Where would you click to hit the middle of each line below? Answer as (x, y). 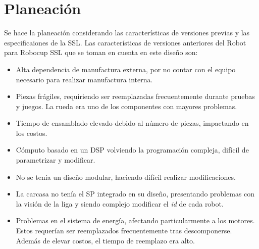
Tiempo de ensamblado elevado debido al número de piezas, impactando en (132, 123)
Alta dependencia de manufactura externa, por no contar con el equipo (126, 69)
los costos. (32, 133)
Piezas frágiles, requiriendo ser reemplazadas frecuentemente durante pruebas (135, 96)
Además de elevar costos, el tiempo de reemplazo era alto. (105, 240)
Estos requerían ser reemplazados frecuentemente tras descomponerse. (124, 231)
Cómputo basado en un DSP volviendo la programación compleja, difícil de (132, 150)
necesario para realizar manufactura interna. (84, 79)
